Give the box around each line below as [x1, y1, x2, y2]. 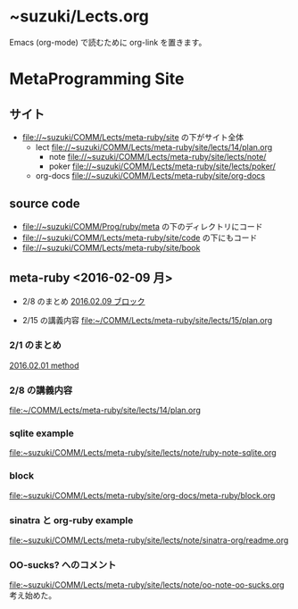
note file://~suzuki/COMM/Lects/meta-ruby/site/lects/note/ [48, 151, 267, 162]
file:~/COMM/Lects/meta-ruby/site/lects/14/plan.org [9, 405, 201, 416]
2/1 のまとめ [9, 339, 62, 352]
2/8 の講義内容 [9, 384, 73, 396]
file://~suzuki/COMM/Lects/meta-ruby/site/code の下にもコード [21, 232, 258, 243]
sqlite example [9, 427, 74, 439]
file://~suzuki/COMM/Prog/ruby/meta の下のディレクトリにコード [21, 221, 263, 231]
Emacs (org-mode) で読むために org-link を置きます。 [9, 37, 207, 47]
